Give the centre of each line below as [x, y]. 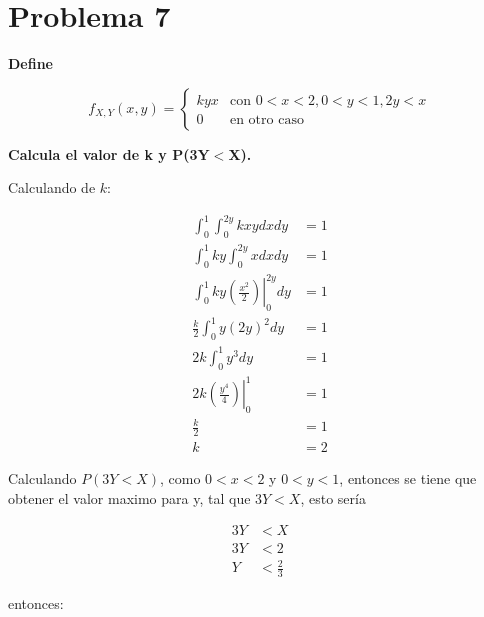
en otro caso [266, 119]
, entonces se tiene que [408, 478]
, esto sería [333, 497]
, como [180, 478]
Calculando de [52, 187]
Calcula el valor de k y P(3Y [109, 153]
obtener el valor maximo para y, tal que [129, 497]
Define [30, 63]
